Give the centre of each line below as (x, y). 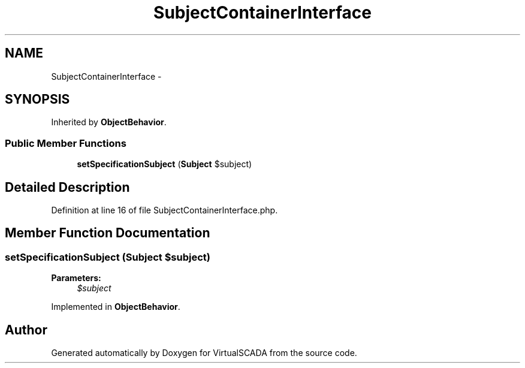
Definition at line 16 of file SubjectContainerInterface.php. (165, 210)
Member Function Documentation (108, 233)
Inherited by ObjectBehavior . (109, 122)
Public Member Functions (66, 143)
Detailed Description (67, 187)
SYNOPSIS (37, 99)
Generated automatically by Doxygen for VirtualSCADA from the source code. (204, 353)
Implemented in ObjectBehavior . (116, 307)
